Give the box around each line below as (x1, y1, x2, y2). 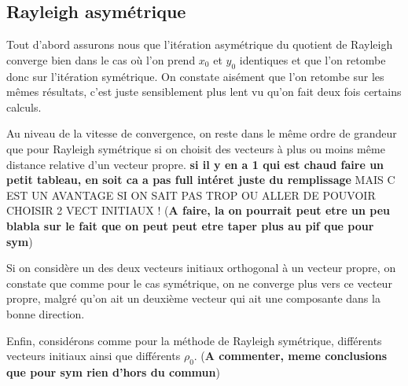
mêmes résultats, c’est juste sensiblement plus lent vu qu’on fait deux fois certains (6, 83, 402, 100)
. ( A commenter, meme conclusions (193, 347, 388, 364)
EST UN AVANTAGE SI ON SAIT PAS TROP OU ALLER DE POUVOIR (6, 186, 376, 203)
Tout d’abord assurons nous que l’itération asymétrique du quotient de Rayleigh (6, 36, 393, 53)
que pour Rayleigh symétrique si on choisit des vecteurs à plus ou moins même (6, 140, 385, 156)
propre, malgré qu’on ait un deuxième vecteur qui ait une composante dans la (6, 290, 380, 307)
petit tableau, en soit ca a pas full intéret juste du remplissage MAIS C (6, 171, 395, 188)
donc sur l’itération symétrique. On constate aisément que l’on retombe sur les (6, 68, 384, 84)
